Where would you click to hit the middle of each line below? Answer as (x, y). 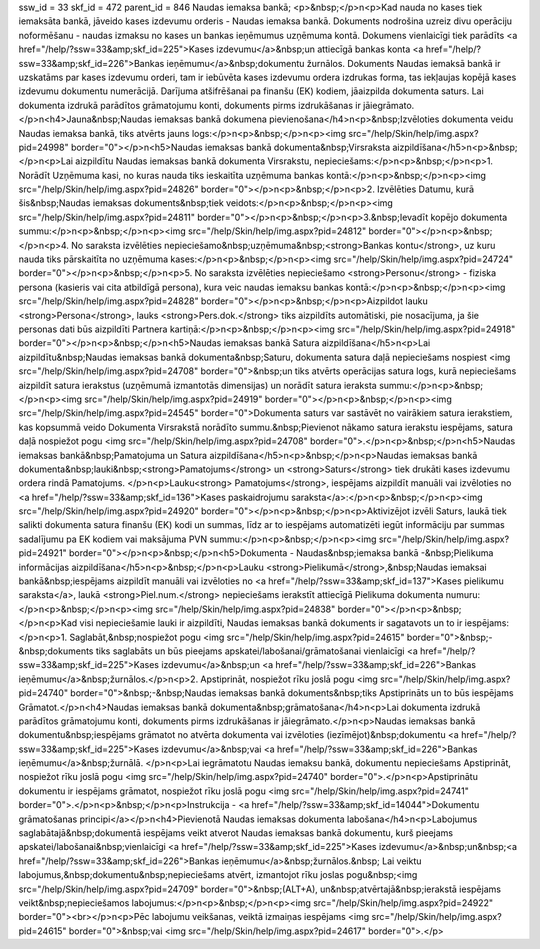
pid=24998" (43, 147)
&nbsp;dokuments (56, 651)
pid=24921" (42, 553)
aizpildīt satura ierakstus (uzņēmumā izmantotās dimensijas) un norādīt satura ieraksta (197, 385)
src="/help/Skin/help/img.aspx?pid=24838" (245, 609)
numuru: (463, 595)
